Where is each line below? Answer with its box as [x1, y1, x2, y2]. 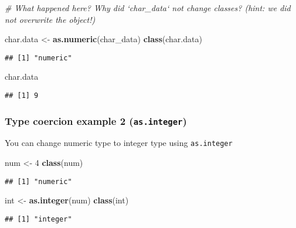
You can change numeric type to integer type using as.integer [5, 137, 233, 149]
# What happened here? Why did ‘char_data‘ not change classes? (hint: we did [5, 2, 291, 13]
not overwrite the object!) [5, 13, 96, 25]
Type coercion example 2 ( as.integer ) [5, 113, 187, 128]
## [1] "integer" [5, 215, 72, 223]
